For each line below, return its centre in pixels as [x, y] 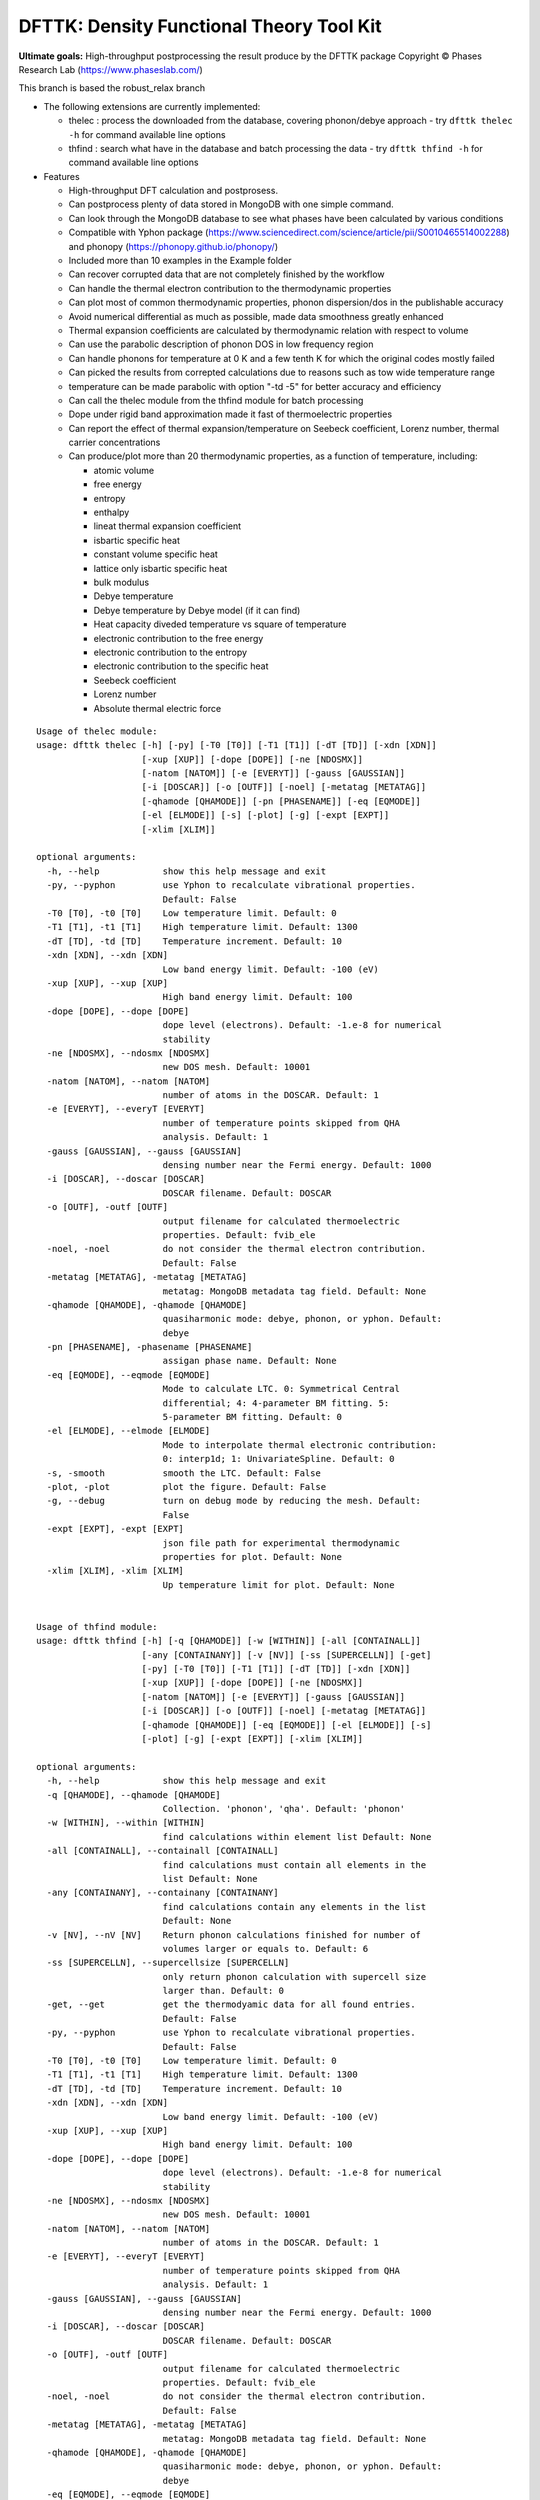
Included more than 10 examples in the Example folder [180, 261]
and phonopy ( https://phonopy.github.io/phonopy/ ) [173, 246]
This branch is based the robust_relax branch [111, 88]
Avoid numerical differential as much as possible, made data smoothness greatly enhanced [256, 316]
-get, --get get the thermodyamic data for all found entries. [231, 2004]
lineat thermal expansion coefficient [167, 526]
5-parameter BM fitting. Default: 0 [252, 1417]
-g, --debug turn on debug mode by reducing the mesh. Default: [234, 1501]
